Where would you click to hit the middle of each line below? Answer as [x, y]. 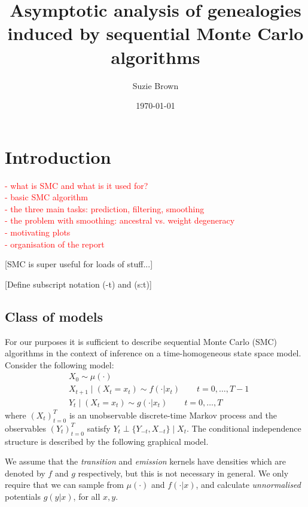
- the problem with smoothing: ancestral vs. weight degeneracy [120, 220]
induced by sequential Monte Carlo [155, 33]
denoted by [25, 473]
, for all [87, 496]
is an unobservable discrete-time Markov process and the [173, 415]
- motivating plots [38, 232]
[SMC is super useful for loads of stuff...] [79, 264]
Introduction [58, 156]
